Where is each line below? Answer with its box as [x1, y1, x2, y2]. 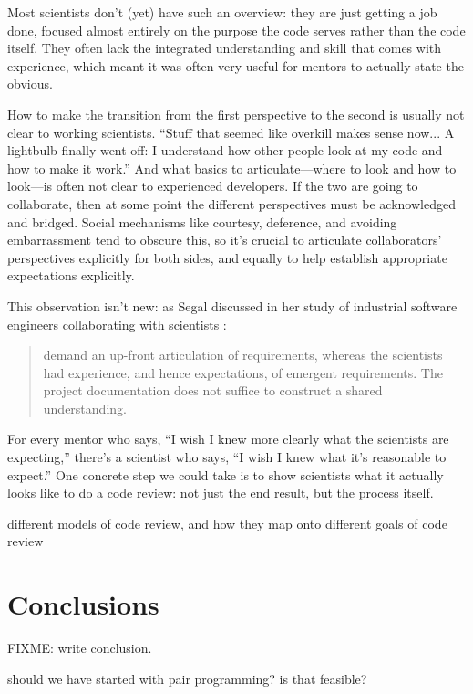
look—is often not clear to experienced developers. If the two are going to [7, 176, 418, 195]
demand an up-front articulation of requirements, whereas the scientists [43, 345, 443, 364]
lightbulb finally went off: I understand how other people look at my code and [7, 141, 443, 160]
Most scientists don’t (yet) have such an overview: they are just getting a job [7, 3, 437, 21]
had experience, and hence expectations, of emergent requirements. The [43, 363, 443, 382]
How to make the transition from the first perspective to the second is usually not [7, 104, 465, 123]
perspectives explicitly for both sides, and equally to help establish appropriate [7, 247, 447, 267]
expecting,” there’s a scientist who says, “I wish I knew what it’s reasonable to [7, 447, 447, 467]
